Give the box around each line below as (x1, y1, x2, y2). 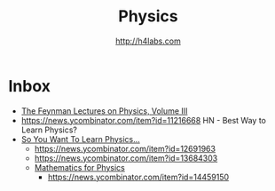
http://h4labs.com (115, 36, 181, 46)
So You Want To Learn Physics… (20, 133, 141, 144)
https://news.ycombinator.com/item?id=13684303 (34, 153, 218, 163)
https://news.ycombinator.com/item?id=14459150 (47, 171, 230, 182)
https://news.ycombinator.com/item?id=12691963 (34, 143, 216, 154)
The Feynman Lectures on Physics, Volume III (20, 105, 188, 116)
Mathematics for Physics (34, 162, 125, 172)
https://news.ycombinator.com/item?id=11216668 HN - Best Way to (20, 115, 267, 125)
